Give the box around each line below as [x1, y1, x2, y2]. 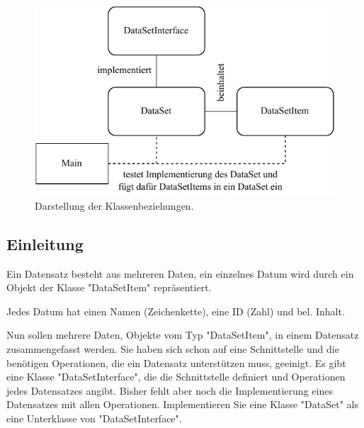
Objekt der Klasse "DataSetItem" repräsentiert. [6, 280, 212, 295]
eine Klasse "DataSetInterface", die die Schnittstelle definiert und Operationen [6, 369, 346, 384]
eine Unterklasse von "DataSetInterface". [6, 411, 182, 426]
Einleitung [6, 232, 84, 254]
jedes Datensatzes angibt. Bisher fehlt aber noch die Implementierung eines [6, 383, 333, 398]
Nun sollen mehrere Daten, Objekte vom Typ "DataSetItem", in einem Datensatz [6, 327, 359, 342]
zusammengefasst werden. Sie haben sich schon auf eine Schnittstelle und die [6, 342, 339, 356]
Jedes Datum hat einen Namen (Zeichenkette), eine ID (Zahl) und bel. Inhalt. [6, 303, 345, 318]
